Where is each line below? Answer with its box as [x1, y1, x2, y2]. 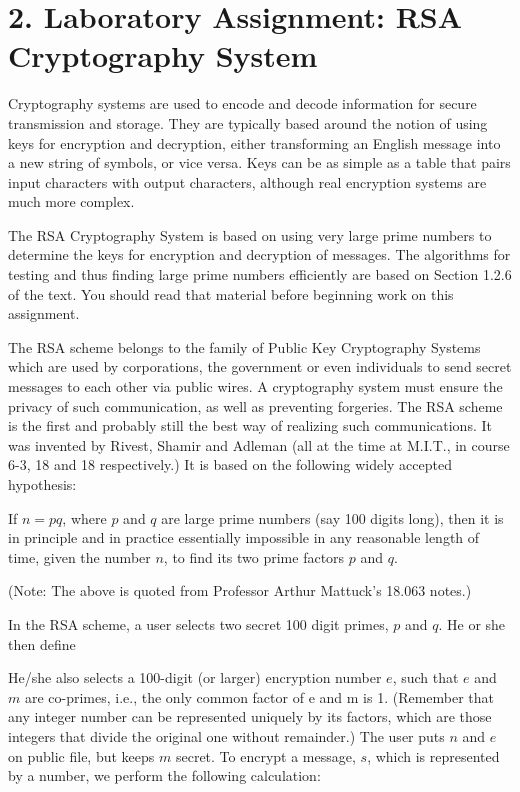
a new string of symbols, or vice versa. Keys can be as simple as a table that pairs [8, 152, 511, 173]
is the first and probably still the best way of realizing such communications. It [8, 415, 492, 436]
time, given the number [8, 546, 151, 567]
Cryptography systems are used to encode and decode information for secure [8, 93, 477, 114]
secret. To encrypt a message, [175, 745, 356, 766]
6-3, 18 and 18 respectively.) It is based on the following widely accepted [8, 454, 452, 475]
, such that [392, 667, 459, 688]
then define [8, 633, 76, 654]
